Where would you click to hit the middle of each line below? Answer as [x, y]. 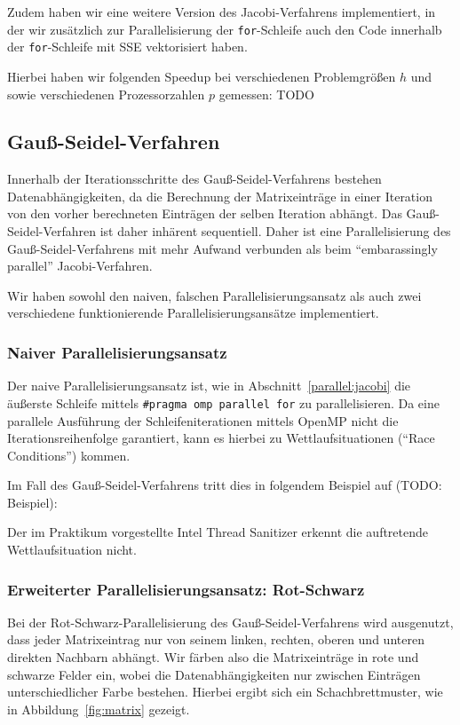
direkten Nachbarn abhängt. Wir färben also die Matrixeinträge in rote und [213, 657]
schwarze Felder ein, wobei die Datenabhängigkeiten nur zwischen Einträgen [214, 674]
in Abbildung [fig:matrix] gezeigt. [99, 709]
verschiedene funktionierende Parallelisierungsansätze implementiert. [193, 313]
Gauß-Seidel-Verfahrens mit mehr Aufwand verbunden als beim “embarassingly [222, 248]
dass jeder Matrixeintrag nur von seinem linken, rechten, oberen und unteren [216, 639]
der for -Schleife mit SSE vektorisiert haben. [127, 47]
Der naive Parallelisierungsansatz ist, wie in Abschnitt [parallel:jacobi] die [209, 386]
